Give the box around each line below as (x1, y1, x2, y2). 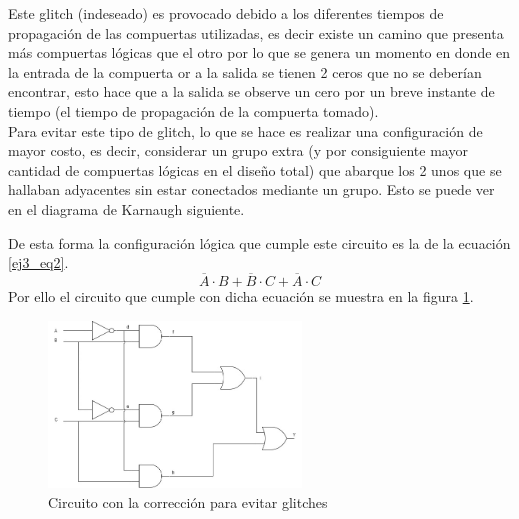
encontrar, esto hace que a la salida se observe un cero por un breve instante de (8, 81, 495, 102)
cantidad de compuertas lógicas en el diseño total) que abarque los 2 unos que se (8, 159, 502, 180)
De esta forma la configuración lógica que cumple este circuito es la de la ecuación (8, 232, 511, 253)
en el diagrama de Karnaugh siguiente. (8, 198, 245, 219)
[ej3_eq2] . (8, 252, 69, 273)
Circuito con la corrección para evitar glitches (48, 491, 328, 512)
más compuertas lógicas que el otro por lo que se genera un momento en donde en (8, 42, 511, 63)
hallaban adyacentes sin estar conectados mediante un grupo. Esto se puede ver (8, 179, 495, 200)
